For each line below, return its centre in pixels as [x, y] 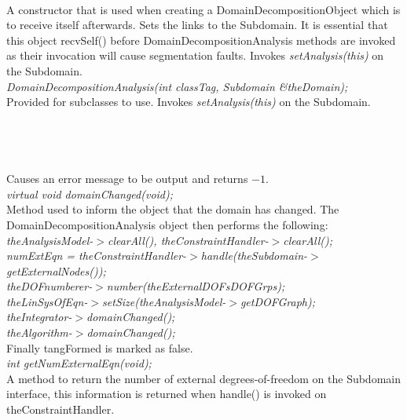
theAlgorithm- [39, 332]
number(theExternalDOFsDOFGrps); [196, 286]
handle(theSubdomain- [254, 256]
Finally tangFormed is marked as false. [100, 347]
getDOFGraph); [278, 301]
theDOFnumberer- [49, 286]
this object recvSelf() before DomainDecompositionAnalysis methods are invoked [201, 40]
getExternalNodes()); [56, 270]
